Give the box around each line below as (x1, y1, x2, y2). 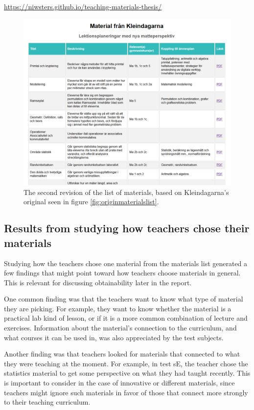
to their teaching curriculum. (4, 397, 91, 407)
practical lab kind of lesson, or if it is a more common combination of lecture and (4, 313, 248, 323)
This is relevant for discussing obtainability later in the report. (4, 277, 192, 287)
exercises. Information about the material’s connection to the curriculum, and (4, 323, 237, 333)
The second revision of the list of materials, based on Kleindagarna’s (23, 187, 229, 197)
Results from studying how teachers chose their (4, 220, 250, 236)
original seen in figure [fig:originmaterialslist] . (23, 196, 159, 207)
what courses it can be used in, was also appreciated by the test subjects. (4, 332, 224, 342)
